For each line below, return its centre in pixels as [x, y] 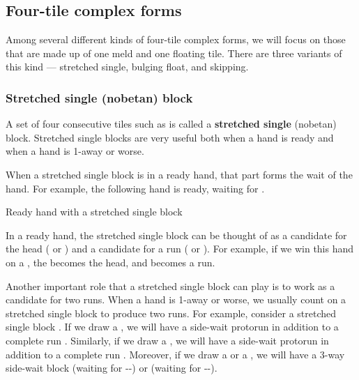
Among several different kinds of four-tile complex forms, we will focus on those [176, 39]
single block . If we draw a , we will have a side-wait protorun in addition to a [172, 327]
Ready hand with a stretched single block [94, 212]
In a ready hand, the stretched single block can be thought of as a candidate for [176, 235]
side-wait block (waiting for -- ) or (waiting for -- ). [112, 368]
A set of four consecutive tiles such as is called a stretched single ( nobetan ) [171, 124]
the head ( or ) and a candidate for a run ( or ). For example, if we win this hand [180, 249]
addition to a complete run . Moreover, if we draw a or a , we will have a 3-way [175, 354]
